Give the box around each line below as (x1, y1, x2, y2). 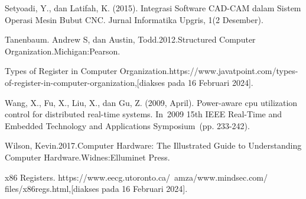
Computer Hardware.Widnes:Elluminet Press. (5, 150, 170, 163)
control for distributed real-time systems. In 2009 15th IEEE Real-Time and (5, 108, 282, 120)
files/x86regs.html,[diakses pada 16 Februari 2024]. (5, 182, 188, 195)
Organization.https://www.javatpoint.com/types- (119, 65, 298, 77)
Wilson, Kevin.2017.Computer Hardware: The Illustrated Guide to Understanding (5, 139, 302, 152)
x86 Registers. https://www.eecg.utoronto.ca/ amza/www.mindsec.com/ (5, 171, 268, 183)
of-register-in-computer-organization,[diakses (5, 76, 165, 88)
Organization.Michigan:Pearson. (5, 44, 121, 57)
